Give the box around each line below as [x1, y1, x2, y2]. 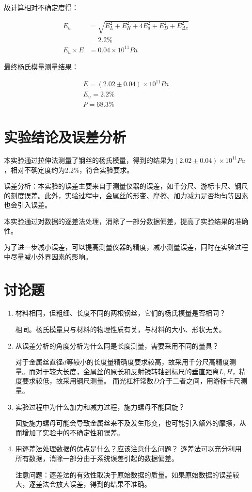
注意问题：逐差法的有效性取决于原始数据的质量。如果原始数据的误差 [15, 469, 233, 479]
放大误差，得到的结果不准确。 [56, 479, 151, 489]
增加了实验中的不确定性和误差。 [22, 427, 124, 437]
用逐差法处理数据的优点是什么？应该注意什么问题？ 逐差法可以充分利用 [15, 444, 242, 454]
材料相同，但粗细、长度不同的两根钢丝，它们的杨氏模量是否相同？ [15, 308, 226, 318]
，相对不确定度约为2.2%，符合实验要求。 [4, 164, 134, 175]
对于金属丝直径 [15, 357, 63, 367]
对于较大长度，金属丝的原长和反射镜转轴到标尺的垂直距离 [35, 366, 219, 376]
